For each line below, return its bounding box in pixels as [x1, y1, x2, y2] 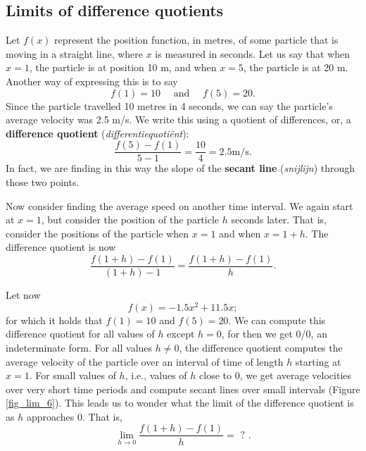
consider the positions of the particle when [6, 225, 189, 240]
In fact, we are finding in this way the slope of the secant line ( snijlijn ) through [6, 161, 355, 175]
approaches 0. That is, [26, 409, 122, 424]
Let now [6, 288, 41, 302]
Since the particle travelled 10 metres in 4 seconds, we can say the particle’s [6, 98, 333, 113]
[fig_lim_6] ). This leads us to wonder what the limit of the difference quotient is [6, 395, 354, 410]
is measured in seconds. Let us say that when [155, 46, 351, 61]
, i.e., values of [125, 368, 187, 383]
